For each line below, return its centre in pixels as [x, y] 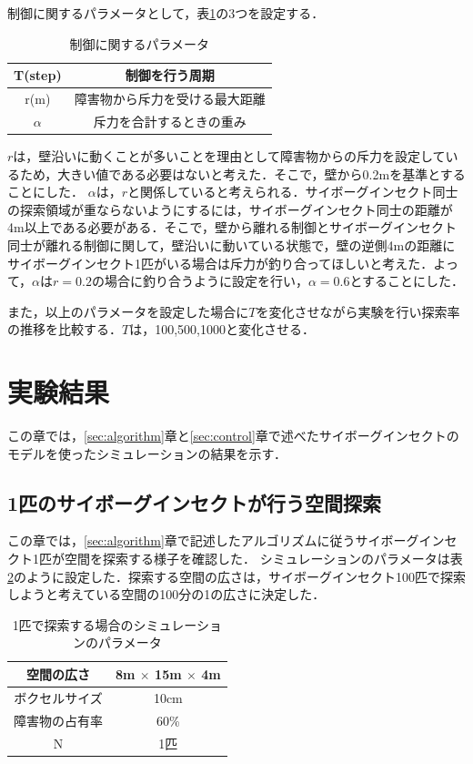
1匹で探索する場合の [73, 624]
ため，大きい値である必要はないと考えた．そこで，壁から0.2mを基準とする [242, 173]
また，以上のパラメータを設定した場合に [128, 311]
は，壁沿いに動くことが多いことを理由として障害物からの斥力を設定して [229, 155]
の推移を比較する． [65, 329]
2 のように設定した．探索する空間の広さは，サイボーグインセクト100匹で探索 [236, 576]
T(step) [38, 75]
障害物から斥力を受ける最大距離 [170, 99]
